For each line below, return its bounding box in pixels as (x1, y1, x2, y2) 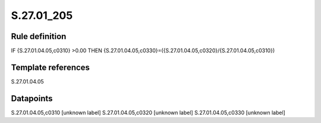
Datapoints (11, 93, 53, 103)
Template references (11, 62, 90, 72)
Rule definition (11, 31, 67, 41)
